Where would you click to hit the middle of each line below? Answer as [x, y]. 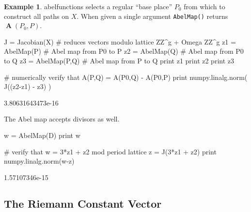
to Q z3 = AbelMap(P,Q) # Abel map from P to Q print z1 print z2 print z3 [119, 61]
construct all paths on [36, 16]
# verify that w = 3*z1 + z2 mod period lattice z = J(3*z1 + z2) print [110, 151]
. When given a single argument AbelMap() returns [152, 16]
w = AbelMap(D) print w [42, 135]
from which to [204, 6]
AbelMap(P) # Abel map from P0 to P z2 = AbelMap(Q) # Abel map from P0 [124, 51]
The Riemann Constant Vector [83, 203]
